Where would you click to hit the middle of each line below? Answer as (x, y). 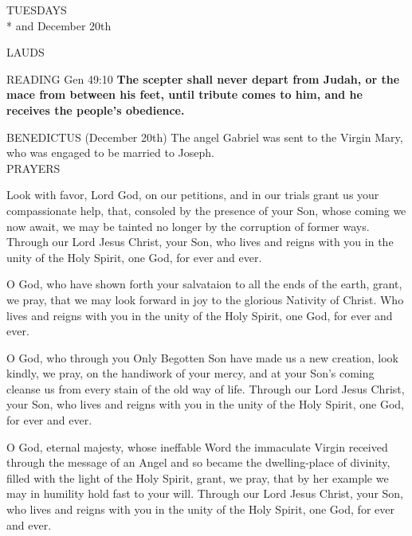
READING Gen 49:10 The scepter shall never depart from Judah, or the (203, 78)
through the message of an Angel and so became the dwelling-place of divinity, (198, 462)
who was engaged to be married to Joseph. (110, 153)
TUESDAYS (37, 10)
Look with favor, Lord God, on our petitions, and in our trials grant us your (193, 195)
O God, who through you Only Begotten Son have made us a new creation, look (203, 357)
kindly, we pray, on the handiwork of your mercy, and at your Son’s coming (190, 373)
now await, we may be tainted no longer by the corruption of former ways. (188, 226)
